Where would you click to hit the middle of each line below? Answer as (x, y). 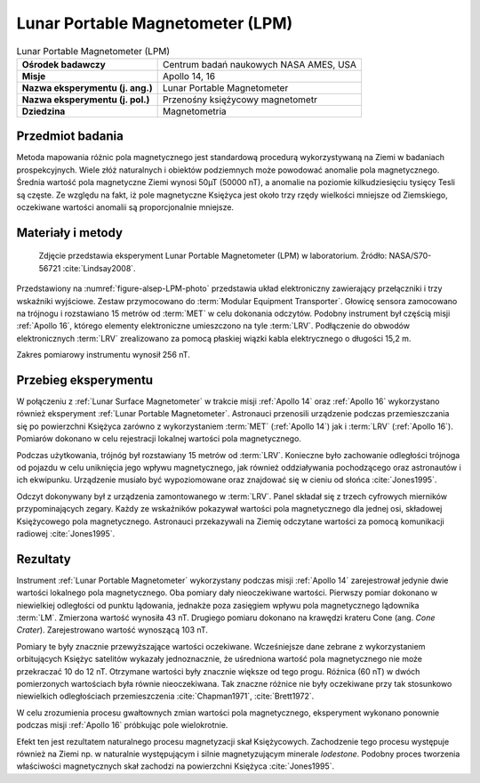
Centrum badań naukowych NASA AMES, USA (260, 64)
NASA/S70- (410, 256)
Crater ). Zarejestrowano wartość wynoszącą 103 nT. (112, 630)
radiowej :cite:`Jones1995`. (66, 533)
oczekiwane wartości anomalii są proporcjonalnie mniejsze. (125, 207)
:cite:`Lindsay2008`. (100, 268)
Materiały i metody (70, 233)
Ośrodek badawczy (64, 64)
